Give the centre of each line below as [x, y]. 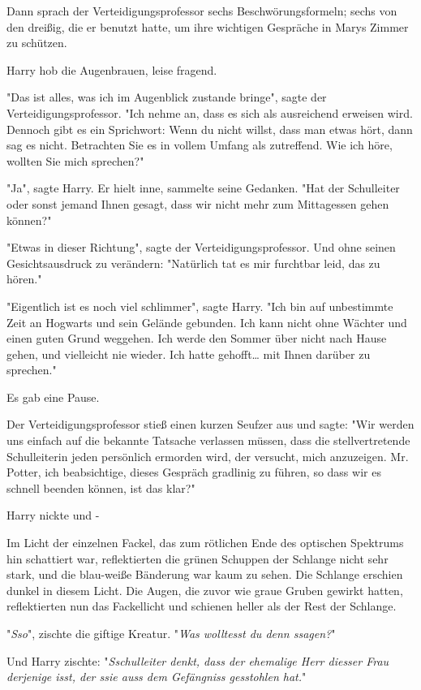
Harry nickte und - [53, 515]
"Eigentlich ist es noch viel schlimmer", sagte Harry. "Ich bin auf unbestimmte [200, 306]
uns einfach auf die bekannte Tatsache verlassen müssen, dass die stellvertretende [208, 440]
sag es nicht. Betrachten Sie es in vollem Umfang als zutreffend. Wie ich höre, [200, 145]
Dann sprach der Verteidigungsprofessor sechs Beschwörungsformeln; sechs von [202, 11]
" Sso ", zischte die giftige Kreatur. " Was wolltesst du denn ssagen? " [171, 633]
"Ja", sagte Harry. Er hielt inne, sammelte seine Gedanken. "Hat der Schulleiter [203, 188]
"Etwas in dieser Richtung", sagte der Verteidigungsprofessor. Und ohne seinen [201, 247]
